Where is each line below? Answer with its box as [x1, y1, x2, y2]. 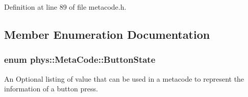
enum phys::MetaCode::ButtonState [4, 53, 156, 66]
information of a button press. [4, 83, 98, 94]
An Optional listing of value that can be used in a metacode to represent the [4, 73, 244, 84]
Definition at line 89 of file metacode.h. [4, 2, 127, 12]
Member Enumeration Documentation [4, 26, 210, 42]
